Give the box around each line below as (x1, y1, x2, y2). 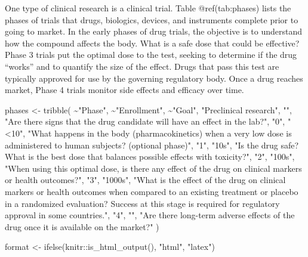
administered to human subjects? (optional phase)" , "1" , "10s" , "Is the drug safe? (5, 138, 299, 151)
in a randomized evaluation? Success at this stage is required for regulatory (5, 197, 280, 209)
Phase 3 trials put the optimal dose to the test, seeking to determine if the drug (5, 48, 297, 61)
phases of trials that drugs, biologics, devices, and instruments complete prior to (5, 13, 298, 26)
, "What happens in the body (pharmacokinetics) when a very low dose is (23, 126, 292, 139)
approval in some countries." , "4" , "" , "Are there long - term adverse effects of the (5, 209, 295, 221)
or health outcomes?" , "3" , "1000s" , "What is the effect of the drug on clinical (5, 174, 286, 186)
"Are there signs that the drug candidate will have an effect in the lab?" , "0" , (5, 115, 285, 128)
